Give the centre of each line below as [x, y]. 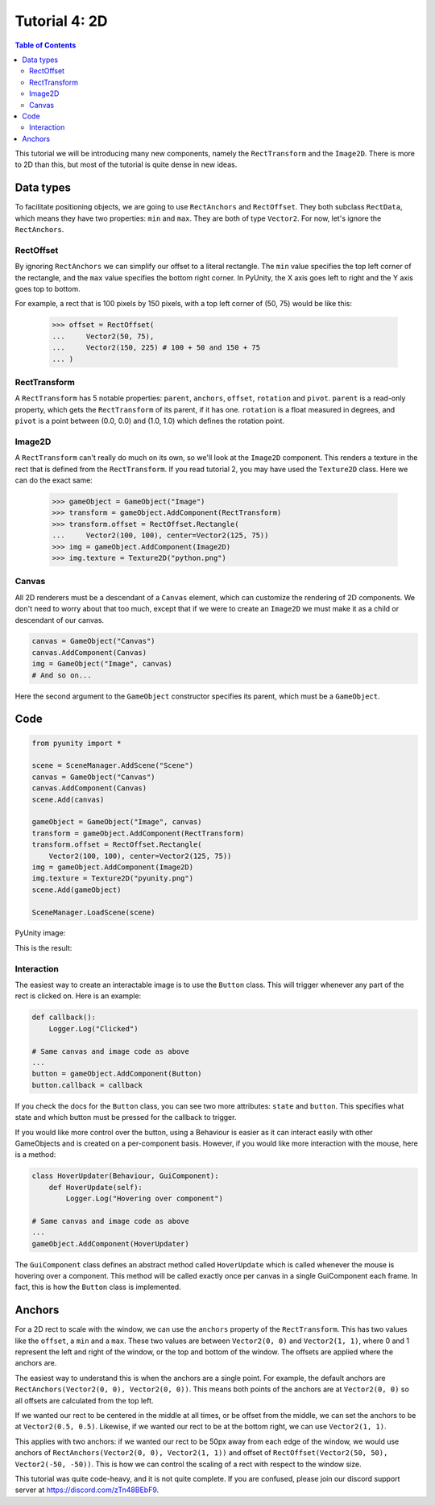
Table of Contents [46, 45]
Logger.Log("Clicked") [93, 1028]
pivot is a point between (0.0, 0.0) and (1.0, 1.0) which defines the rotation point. [150, 421]
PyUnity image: [40, 933]
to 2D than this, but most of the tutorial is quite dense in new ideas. [126, 164]
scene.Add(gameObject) [77, 889]
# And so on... [62, 675]
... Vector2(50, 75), [103, 336]
